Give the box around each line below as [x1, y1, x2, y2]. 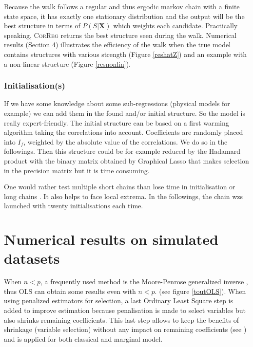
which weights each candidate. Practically [113, 20, 238, 31]
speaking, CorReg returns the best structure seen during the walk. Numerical [4, 30, 237, 40]
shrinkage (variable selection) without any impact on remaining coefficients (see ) [4, 324, 247, 334]
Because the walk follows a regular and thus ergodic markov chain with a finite [4, 1, 240, 11]
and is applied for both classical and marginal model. [4, 333, 163, 344]
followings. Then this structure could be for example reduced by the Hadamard [4, 146, 240, 156]
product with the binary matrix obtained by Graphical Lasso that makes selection [4, 155, 249, 165]
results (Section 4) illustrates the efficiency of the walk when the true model [4, 39, 231, 50]
